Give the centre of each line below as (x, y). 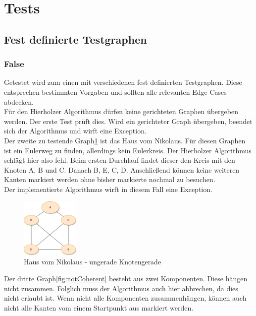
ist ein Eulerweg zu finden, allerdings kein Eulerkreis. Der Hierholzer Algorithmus (128, 150)
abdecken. (19, 101)
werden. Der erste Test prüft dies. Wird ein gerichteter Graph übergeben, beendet (128, 121)
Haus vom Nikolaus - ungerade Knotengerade (93, 262)
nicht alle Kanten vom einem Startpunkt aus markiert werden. (99, 307)
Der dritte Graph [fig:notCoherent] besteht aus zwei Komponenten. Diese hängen (126, 279)
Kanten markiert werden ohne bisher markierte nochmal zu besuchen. (110, 179)
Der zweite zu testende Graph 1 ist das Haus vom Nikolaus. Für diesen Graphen (125, 140)
